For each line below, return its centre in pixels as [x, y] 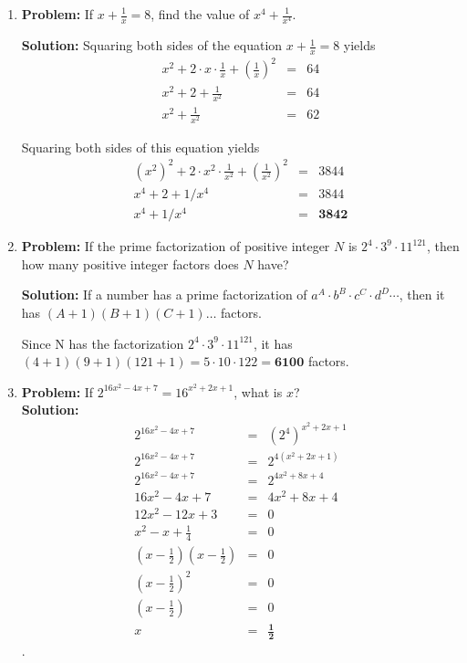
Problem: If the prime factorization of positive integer [176, 246]
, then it [422, 295]
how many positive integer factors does [130, 263]
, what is [258, 391]
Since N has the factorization [103, 343]
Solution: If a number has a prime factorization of [164, 295]
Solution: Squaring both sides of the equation [152, 45]
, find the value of [200, 14]
